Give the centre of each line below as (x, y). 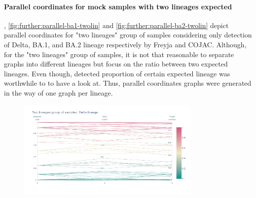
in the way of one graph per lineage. (58, 92)
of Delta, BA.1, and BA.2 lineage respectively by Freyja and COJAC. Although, (125, 44)
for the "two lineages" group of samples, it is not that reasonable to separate (119, 54)
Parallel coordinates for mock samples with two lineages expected (118, 6)
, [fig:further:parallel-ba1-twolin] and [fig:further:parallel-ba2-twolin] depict (116, 25)
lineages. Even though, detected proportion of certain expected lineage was (117, 73)
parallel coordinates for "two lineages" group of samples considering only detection (128, 35)
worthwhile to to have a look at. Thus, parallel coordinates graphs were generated (128, 83)
